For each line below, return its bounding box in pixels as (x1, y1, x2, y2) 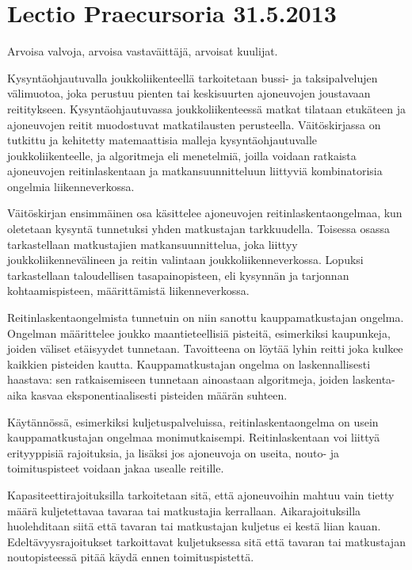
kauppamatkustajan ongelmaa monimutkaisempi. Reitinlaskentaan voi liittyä (7, 429, 380, 446)
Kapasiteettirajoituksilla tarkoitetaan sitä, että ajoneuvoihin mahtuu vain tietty (7, 486, 395, 503)
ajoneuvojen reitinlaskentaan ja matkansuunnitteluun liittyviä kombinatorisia (7, 163, 383, 179)
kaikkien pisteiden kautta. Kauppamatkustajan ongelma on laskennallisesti (7, 355, 371, 372)
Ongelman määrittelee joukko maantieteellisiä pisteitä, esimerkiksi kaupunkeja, (7, 324, 391, 341)
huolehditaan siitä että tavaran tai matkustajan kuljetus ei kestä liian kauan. (7, 518, 381, 534)
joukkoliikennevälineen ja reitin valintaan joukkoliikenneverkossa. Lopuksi (7, 251, 364, 268)
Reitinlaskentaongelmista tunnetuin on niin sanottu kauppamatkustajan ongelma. (7, 309, 404, 326)
